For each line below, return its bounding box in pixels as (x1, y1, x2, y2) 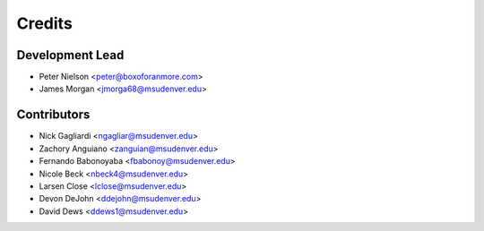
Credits (16, 13, 73, 33)
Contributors (16, 107, 91, 123)
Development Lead (16, 47, 125, 63)
